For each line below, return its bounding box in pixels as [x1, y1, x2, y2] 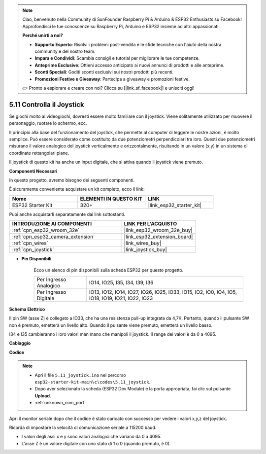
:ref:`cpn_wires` [12, 240, 49, 246]
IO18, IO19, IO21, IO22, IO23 [89, 295, 153, 302]
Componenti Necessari [9, 168, 58, 174]
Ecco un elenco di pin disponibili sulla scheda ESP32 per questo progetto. [33, 267, 184, 273]
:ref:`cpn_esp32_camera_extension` [12, 233, 95, 240]
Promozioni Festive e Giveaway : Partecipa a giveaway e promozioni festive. [34, 76, 190, 82]
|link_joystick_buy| [124, 246, 167, 253]
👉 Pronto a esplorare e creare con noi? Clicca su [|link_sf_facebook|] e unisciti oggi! [22, 85, 195, 91]
